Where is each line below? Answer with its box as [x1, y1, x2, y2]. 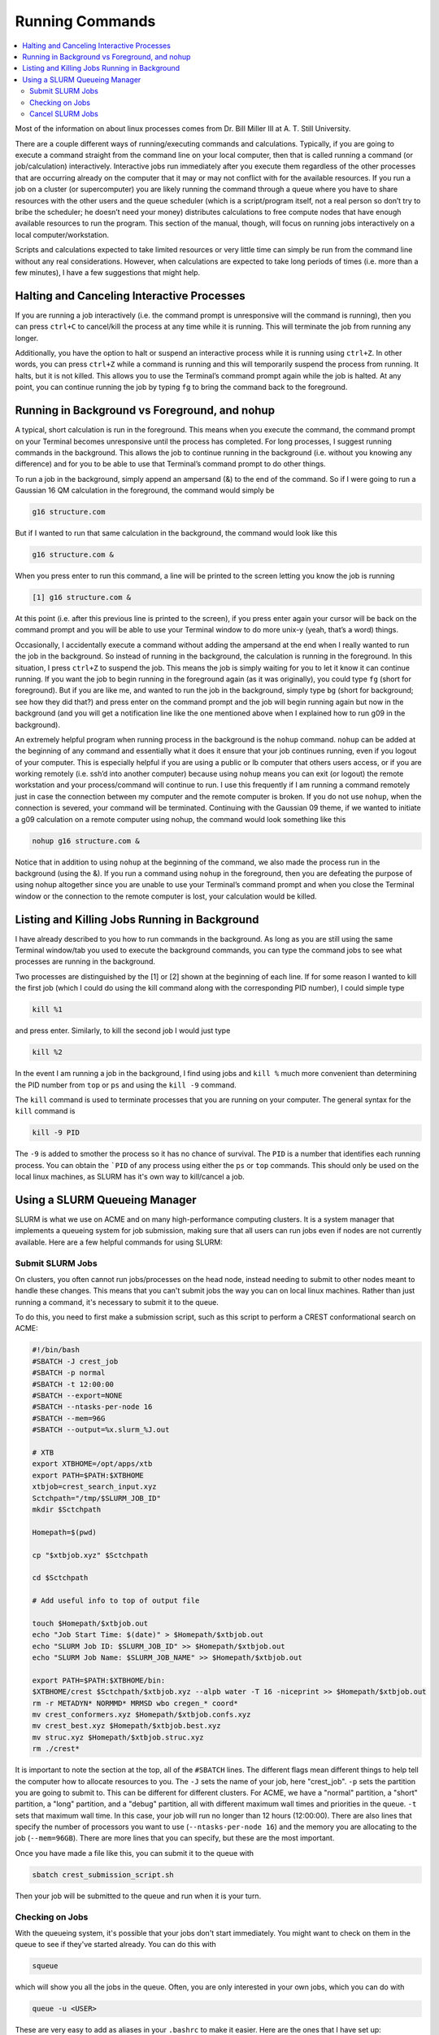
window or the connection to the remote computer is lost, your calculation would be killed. [15, 891, 317, 901]
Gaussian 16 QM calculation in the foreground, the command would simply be [15, 485, 275, 496]
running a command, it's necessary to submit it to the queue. [15, 1297, 219, 1306]
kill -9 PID [32, 1128, 80, 1137]
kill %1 [32, 1005, 63, 1014]
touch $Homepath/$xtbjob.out [32, 1618, 149, 1628]
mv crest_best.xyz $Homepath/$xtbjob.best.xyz [32, 1722, 221, 1731]
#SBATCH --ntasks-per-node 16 [32, 1403, 153, 1411]
